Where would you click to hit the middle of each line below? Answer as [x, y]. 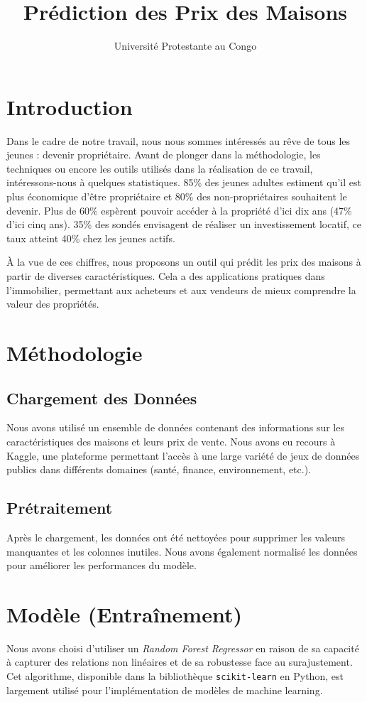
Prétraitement [60, 508]
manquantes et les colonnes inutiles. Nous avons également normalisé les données [182, 551]
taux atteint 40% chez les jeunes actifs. [91, 238]
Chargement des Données [102, 398]
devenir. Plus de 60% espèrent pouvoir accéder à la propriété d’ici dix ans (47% [179, 210]
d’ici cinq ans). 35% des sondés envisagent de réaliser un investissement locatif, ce [184, 224]
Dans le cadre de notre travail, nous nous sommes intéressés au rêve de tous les [179, 140]
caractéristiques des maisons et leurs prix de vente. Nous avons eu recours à [171, 441]
